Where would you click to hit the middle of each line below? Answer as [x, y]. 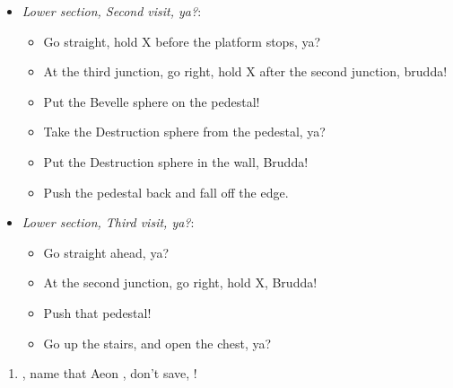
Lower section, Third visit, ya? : [108, 222]
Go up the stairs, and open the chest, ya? [157, 343]
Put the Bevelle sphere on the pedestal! [152, 101]
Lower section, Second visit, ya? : [112, 11]
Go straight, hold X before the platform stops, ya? [182, 41]
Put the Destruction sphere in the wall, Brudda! [176, 161]
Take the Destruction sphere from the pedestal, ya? [184, 132]
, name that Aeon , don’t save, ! [109, 373]
